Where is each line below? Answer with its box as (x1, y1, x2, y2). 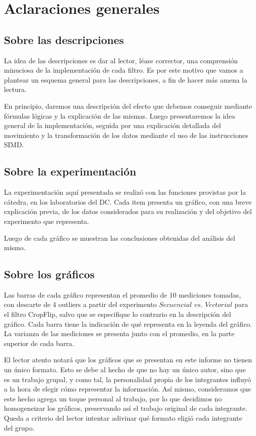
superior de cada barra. (4, 338, 74, 348)
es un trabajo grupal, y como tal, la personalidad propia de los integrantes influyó (4, 374, 251, 384)
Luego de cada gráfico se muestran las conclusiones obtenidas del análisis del (4, 232, 235, 243)
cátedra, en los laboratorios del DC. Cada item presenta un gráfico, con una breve (4, 196, 252, 207)
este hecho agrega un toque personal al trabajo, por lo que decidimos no (4, 393, 222, 403)
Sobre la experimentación (4, 164, 137, 179)
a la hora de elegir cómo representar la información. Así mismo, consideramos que (4, 384, 251, 394)
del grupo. (4, 422, 35, 433)
